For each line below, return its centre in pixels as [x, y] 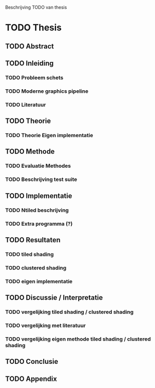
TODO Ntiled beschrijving [37, 210]
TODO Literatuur [26, 104]
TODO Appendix [31, 379]
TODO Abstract [30, 46]
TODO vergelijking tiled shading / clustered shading [69, 312]
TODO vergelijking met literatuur [46, 326]
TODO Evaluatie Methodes [38, 166]
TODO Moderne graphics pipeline [47, 91]
